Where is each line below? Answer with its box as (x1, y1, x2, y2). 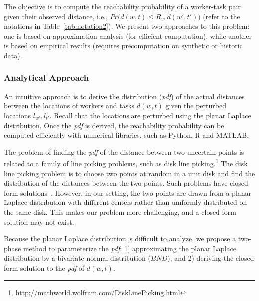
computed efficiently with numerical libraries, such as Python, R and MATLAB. (4, 130, 249, 140)
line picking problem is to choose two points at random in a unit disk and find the (4, 168, 255, 178)
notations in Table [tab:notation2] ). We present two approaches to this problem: (4, 21, 250, 31)
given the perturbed (165, 100, 226, 111)
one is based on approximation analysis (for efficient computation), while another (4, 30, 252, 41)
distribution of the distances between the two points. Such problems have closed (4, 178, 248, 188)
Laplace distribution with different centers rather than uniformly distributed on (4, 197, 247, 207)
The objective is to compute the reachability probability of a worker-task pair (4, 1, 241, 11)
